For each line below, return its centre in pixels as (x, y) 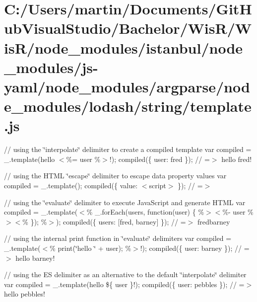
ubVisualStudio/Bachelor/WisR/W (128, 28)
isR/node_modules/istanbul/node (124, 47)
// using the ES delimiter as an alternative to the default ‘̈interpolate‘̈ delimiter (125, 274)
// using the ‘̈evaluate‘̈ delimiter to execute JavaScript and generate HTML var (125, 202)
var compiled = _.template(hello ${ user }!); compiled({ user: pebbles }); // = (124, 284)
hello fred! (237, 159)
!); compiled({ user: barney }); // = (195, 248)
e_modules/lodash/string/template (128, 106)
